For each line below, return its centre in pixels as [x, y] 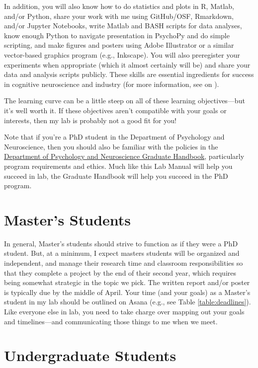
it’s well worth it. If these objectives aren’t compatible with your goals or [115, 110]
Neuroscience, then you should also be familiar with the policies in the [111, 146]
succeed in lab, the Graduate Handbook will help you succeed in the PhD [116, 176]
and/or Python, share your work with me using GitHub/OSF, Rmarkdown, [119, 16]
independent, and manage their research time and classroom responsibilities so [124, 263]
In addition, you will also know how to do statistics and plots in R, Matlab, [119, 6]
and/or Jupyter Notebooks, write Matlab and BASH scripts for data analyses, [123, 26]
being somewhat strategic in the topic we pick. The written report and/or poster [127, 282]
